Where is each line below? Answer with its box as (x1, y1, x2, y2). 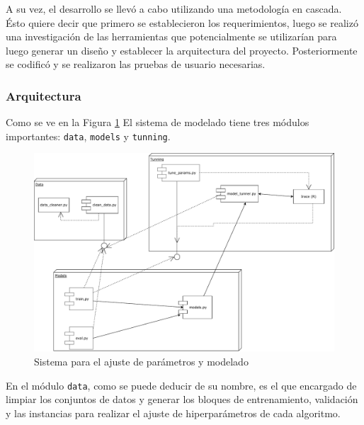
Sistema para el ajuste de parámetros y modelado (34, 353, 249, 368)
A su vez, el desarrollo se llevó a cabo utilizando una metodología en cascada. (6, 1, 342, 16)
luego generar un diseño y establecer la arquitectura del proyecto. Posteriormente (6, 42, 358, 57)
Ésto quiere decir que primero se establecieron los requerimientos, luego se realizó (6, 15, 358, 30)
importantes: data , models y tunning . (6, 128, 171, 143)
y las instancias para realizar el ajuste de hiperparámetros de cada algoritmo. (6, 405, 341, 420)
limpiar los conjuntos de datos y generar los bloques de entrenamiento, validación (6, 392, 358, 407)
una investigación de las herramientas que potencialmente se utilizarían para (6, 29, 337, 44)
